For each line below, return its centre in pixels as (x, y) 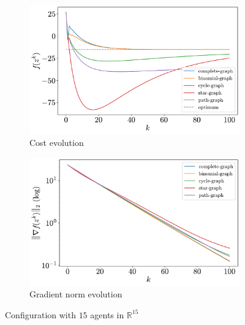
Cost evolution (57, 143)
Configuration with (40, 314)
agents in (107, 314)
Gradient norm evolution (76, 294)
